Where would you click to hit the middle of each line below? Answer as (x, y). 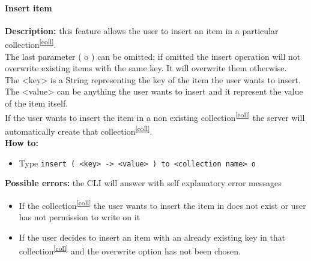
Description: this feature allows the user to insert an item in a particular (142, 30)
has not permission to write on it (80, 217)
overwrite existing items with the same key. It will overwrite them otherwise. (146, 68)
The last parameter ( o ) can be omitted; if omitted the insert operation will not (153, 56)
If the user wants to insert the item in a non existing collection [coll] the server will (155, 116)
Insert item (29, 7)
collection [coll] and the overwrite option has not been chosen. (130, 250)
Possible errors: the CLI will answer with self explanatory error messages (143, 183)
